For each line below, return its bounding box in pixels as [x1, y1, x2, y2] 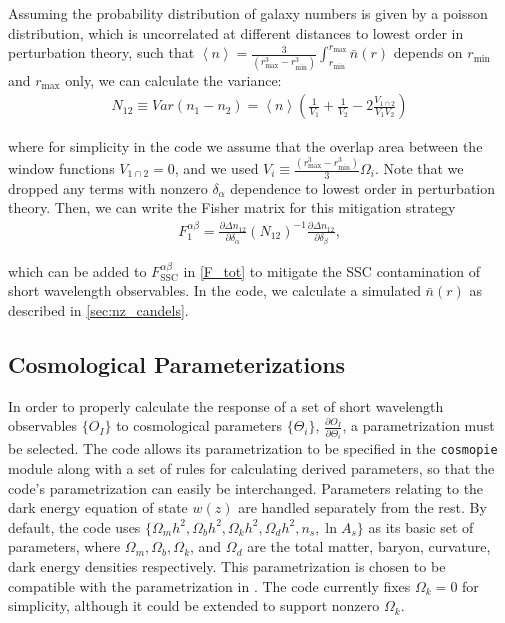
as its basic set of [368, 516, 474, 537]
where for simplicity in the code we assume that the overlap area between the [8, 136, 483, 157]
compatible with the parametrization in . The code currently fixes [8, 575, 411, 596]
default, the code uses [8, 516, 141, 537]
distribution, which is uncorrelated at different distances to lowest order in [8, 22, 464, 43]
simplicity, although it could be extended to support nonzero [8, 595, 380, 616]
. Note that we [374, 158, 464, 179]
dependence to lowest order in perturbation [230, 177, 496, 198]
